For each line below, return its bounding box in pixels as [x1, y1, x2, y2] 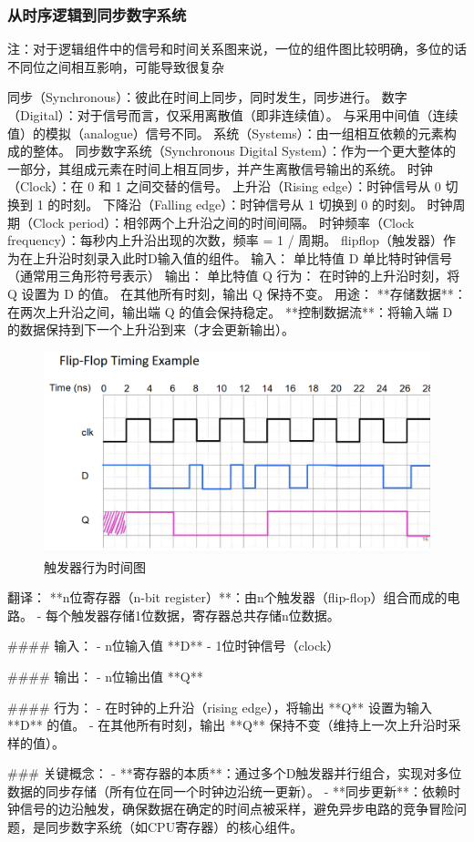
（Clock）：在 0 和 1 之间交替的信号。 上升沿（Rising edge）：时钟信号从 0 [7, 177, 441, 196]
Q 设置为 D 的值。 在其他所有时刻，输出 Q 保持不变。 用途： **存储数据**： [7, 283, 467, 303]
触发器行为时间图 [44, 557, 146, 576]
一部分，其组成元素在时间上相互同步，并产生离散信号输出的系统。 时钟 [7, 159, 433, 178]
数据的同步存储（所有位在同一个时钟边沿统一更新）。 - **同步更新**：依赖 [7, 781, 448, 800]
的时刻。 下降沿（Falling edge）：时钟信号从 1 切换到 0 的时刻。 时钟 [47, 194, 453, 213]
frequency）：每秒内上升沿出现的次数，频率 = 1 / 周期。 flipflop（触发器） [7, 231, 443, 250]
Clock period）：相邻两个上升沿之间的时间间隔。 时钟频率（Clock [32, 212, 415, 231]
